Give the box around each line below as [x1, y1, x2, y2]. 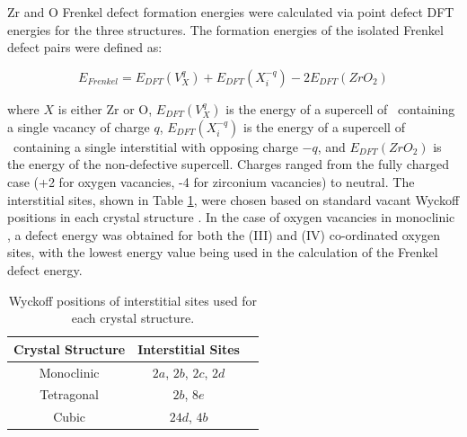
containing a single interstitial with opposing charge [13, 137, 298, 156]
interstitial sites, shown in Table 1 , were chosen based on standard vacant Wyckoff [7, 190, 460, 209]
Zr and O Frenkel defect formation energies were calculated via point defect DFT [7, 3, 454, 21]
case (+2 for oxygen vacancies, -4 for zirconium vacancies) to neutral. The [7, 172, 415, 191]
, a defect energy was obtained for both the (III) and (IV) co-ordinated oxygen [7, 225, 441, 244]
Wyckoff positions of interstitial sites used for [8, 290, 258, 309]
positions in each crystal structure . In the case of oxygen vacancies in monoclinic [7, 208, 455, 227]
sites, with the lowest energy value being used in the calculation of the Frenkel [7, 243, 438, 262]
